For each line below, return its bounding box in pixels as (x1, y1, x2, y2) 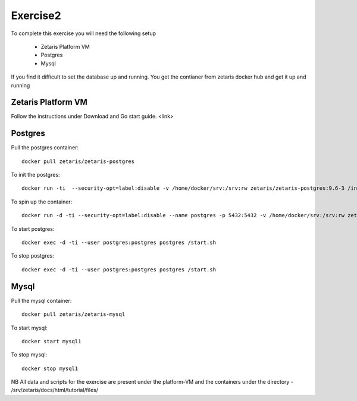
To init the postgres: (11, 171, 60, 178)
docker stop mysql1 (21, 365, 79, 372)
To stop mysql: (11, 351, 48, 358)
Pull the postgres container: (11, 144, 79, 151)
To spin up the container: (11, 198, 73, 205)
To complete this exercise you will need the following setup (11, 30, 156, 37)
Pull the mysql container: (11, 297, 72, 304)
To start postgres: (11, 225, 55, 232)
